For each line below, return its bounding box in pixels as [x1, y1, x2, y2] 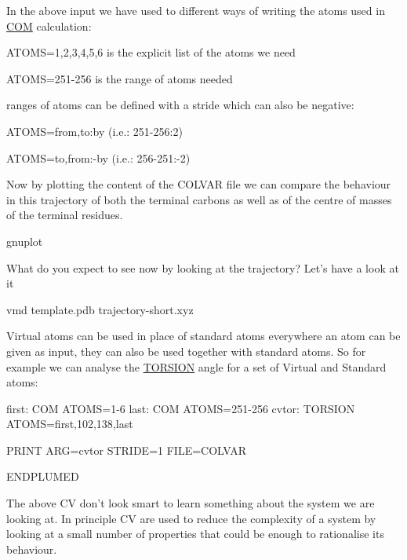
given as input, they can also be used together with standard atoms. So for [6, 342, 366, 359]
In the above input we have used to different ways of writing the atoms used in [6, 2, 385, 18]
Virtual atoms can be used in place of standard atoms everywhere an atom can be [6, 328, 401, 344]
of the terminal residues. [6, 207, 123, 223]
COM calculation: [6, 17, 92, 34]
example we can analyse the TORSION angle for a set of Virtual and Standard [6, 358, 387, 375]
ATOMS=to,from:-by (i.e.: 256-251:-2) [6, 149, 191, 166]
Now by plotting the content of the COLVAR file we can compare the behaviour [6, 176, 391, 192]
